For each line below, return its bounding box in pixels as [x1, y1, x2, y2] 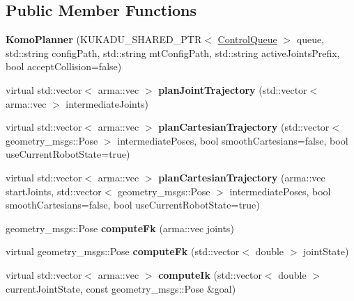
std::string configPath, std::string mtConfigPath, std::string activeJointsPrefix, [6, 45, 340, 60]
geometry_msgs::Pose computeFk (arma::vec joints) [6, 220, 234, 235]
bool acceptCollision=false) [6, 59, 122, 74]
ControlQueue [217, 32, 277, 47]
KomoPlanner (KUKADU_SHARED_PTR [6, 32, 202, 47]
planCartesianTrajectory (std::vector [158, 120, 330, 134]
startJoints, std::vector [6, 184, 102, 198]
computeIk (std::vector [158, 267, 262, 282]
